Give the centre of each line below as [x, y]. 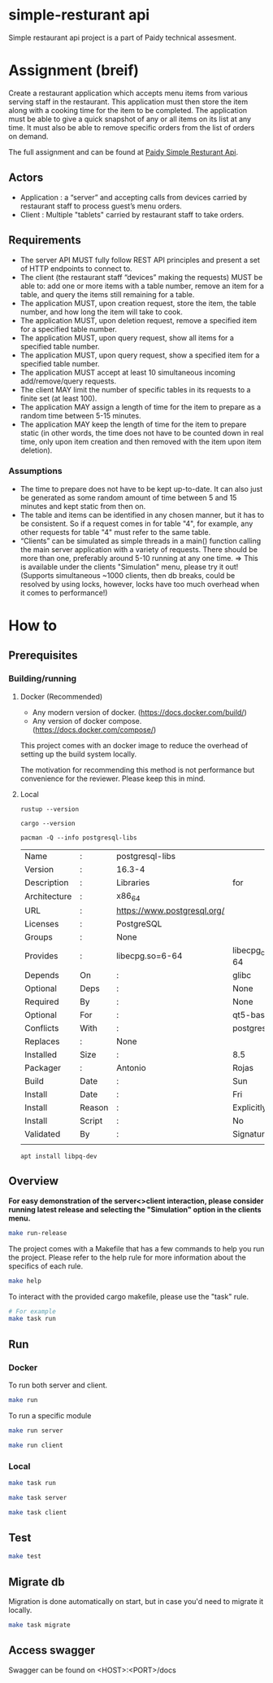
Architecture [48, 896]
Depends [41, 975]
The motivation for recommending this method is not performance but [137, 769]
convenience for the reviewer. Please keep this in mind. [113, 778]
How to [33, 625]
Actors [26, 178]
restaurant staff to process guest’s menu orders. [101, 206]
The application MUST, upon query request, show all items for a [127, 337]
